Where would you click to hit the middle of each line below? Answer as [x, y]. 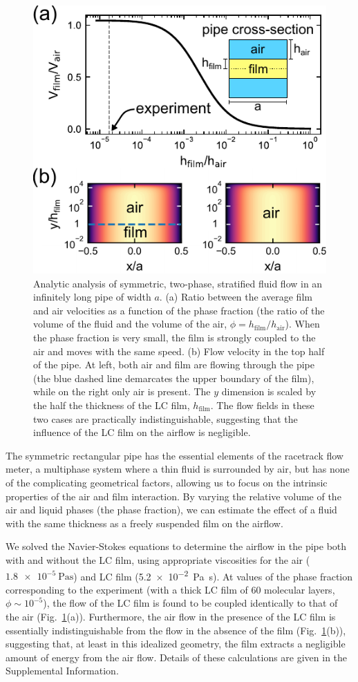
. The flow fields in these [262, 405]
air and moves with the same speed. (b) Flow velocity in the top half [179, 351]
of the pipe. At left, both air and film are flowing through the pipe [174, 364]
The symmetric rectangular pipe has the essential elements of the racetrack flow [175, 455]
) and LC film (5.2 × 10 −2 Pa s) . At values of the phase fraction [213, 575]
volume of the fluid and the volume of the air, [130, 324]
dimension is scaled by [269, 391]
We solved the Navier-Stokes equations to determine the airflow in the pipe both [176, 546]
